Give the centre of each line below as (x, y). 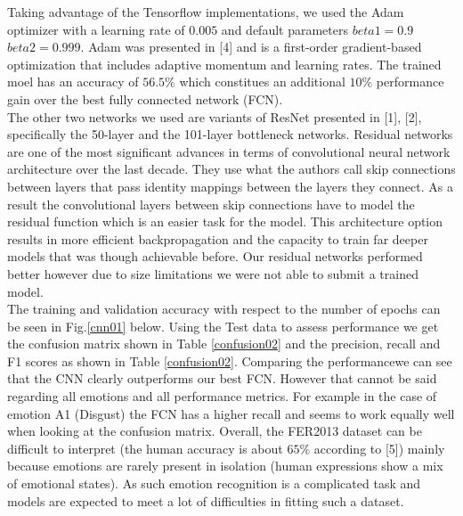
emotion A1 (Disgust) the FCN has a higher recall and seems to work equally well (231, 413)
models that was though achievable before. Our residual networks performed (215, 256)
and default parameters (284, 29)
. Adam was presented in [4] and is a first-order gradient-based (251, 47)
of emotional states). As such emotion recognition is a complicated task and (214, 483)
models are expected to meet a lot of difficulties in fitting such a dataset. (206, 500)
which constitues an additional (262, 82)
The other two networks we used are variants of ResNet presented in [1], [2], (215, 116)
